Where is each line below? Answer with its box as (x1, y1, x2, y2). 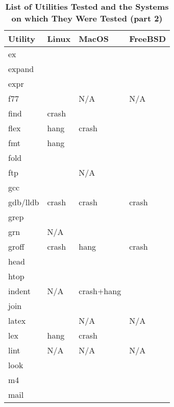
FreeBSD (129, 33, 166, 44)
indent (8, 285, 31, 297)
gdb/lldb (8, 196, 39, 208)
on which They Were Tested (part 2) (11, 12, 163, 24)
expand (8, 63, 34, 75)
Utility (8, 33, 35, 44)
